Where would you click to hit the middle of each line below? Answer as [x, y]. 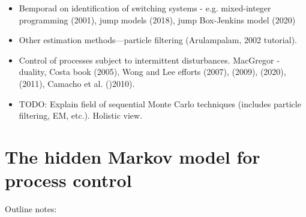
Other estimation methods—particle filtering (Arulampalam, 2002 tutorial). [158, 40]
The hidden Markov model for [133, 156]
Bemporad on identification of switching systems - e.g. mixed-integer [145, 8]
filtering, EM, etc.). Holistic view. [81, 115]
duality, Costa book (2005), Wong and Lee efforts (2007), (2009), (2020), [152, 72]
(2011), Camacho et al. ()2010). [77, 83]
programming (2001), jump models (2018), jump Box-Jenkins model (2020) [157, 19]
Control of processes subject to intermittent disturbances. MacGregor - [149, 60]
